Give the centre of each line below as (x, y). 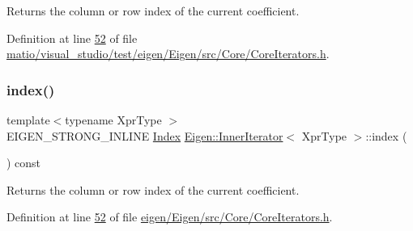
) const (24, 163)
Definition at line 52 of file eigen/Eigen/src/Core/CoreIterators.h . (170, 217)
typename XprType (113, 120)
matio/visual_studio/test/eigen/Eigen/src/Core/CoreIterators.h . (168, 54)
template (28, 120)
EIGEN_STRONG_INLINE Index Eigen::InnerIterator (145, 135)
